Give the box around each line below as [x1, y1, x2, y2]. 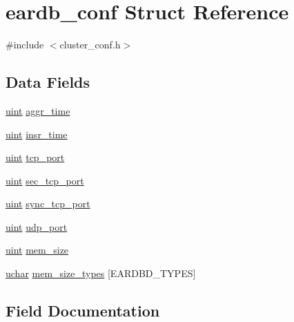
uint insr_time [6, 126, 68, 141]
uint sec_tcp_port [6, 173, 84, 187]
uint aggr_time [6, 103, 70, 117]
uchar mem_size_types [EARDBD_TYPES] [6, 266, 196, 281]
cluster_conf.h [59, 37, 121, 52]
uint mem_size [6, 243, 69, 257]
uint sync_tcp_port [6, 196, 90, 211]
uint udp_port [6, 219, 68, 234]
